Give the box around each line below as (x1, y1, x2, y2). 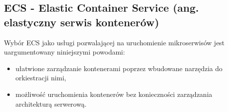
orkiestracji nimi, (15, 73, 66, 83)
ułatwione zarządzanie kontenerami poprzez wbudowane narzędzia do (15, 63, 223, 73)
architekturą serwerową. (15, 98, 87, 109)
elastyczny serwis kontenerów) (4, 14, 159, 29)
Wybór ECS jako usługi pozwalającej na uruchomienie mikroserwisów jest (4, 37, 225, 47)
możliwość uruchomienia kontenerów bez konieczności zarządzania (15, 89, 212, 99)
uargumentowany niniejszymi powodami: (4, 47, 125, 57)
